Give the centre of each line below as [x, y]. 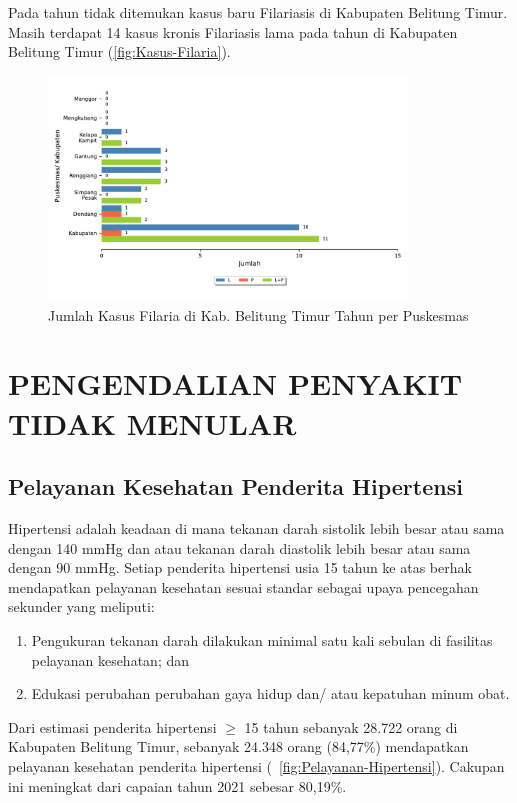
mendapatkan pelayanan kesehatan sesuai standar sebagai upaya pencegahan [243, 586]
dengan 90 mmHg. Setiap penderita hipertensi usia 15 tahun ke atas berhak [240, 567]
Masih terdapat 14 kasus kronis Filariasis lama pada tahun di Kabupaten [233, 31]
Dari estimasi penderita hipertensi [112, 726]
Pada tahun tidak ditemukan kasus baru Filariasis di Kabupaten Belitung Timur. [258, 12]
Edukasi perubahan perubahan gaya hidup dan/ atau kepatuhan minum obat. [270, 693]
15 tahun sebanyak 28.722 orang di [351, 726]
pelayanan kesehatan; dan [110, 659]
